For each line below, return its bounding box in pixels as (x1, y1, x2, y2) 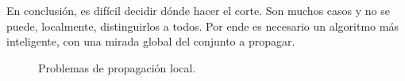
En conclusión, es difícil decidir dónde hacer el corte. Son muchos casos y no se (6, 2, 390, 18)
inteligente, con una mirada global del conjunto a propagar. (6, 33, 295, 50)
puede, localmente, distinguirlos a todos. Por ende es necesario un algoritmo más (6, 17, 399, 34)
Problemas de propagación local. (38, 59, 196, 75)
